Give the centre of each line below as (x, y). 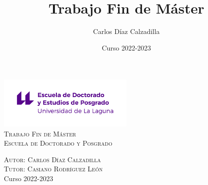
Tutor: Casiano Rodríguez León (53, 169)
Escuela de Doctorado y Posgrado (58, 143)
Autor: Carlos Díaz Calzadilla (52, 159)
